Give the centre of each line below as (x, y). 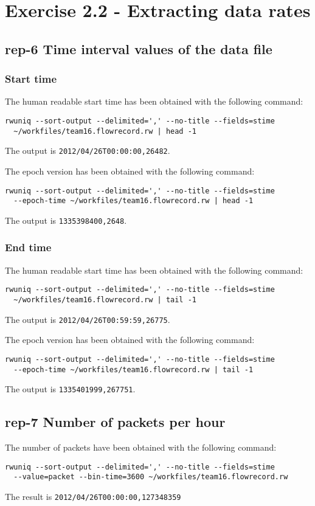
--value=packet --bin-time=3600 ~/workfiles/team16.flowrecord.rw (151, 477)
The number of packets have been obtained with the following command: (141, 447)
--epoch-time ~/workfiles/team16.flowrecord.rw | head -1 (133, 201)
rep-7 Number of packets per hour (115, 422)
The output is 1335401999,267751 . (70, 389)
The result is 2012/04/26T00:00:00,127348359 (93, 496)
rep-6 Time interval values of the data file (139, 48)
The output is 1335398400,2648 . (66, 220)
